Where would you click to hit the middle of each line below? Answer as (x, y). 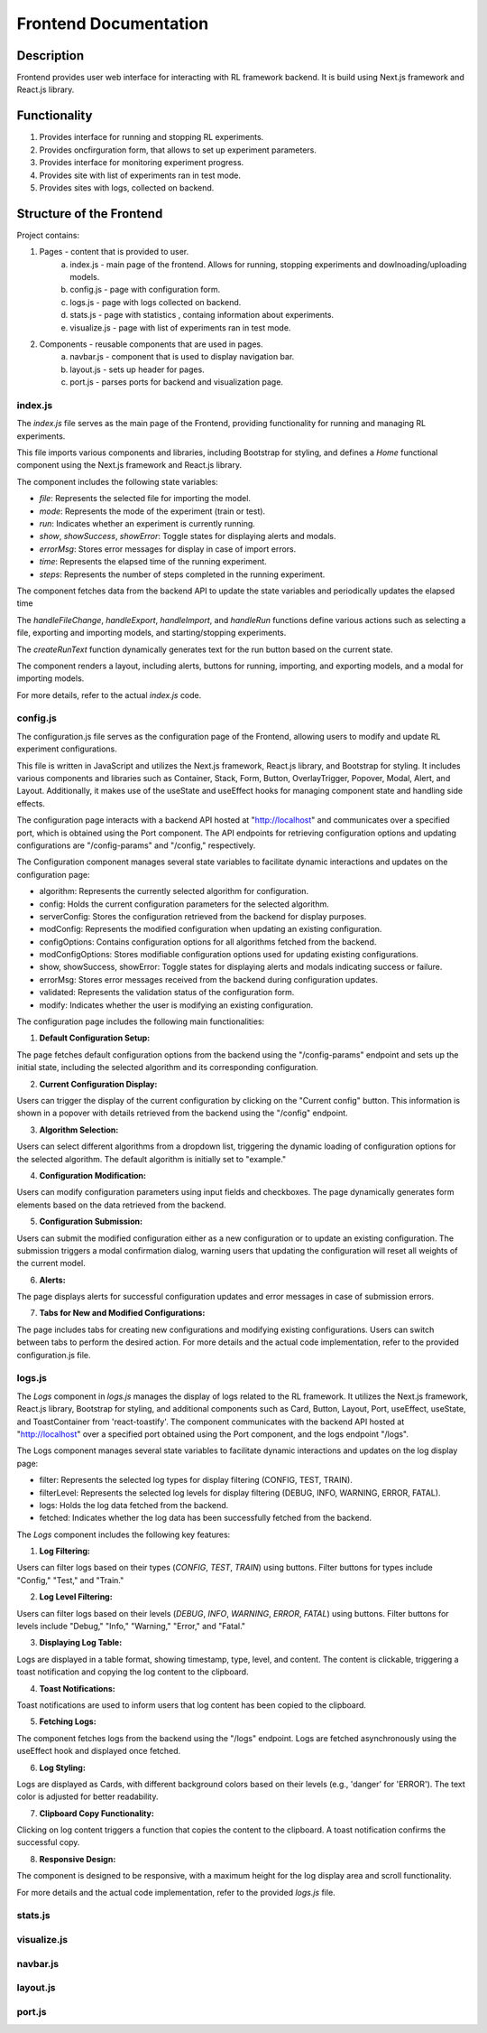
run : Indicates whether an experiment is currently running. (147, 523)
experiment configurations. (67, 749)
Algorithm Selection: (79, 1130)
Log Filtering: (64, 1551)
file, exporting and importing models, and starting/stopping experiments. (152, 633)
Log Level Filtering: (76, 1597)
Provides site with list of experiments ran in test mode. (140, 175)
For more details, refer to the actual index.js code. (109, 695)
